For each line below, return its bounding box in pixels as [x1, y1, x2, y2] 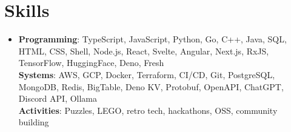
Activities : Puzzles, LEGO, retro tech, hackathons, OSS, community [18, 104, 278, 116]
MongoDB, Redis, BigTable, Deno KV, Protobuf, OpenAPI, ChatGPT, [18, 80, 284, 93]
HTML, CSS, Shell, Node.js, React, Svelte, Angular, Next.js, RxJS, [18, 44, 269, 57]
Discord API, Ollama [18, 92, 98, 105]
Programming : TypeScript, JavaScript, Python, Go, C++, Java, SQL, [18, 33, 287, 45]
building [18, 116, 49, 128]
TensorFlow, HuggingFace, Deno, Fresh [18, 56, 164, 69]
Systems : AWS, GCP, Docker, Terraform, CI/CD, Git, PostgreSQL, [18, 68, 275, 81]
